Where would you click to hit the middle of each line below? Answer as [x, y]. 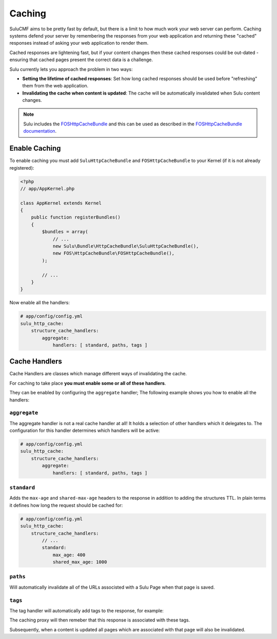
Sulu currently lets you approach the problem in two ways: [71, 69]
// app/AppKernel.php [47, 188]
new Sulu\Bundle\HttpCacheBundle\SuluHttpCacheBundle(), [126, 246]
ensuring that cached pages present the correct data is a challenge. [81, 60]
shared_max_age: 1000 [80, 562]
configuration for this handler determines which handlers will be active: [85, 431]
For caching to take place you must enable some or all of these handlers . [88, 383]
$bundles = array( [65, 232]
